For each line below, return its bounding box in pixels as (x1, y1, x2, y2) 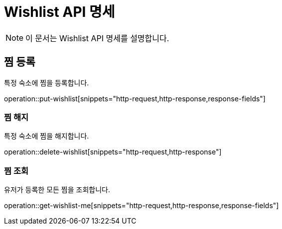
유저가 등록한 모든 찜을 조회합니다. (4, 185, 110, 194)
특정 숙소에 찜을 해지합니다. (4, 132, 89, 141)
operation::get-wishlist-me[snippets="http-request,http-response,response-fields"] (4, 201, 279, 210)
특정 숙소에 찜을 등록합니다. (4, 78, 89, 87)
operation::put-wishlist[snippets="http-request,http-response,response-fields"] (4, 94, 266, 103)
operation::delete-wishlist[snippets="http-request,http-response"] (4, 148, 222, 156)
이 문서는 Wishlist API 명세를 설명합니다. (25, 33, 169, 43)
